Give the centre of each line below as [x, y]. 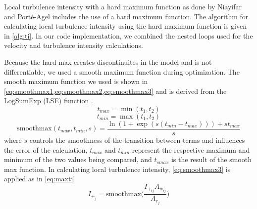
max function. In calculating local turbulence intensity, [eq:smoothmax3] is [117, 169]
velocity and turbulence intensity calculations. [74, 45]
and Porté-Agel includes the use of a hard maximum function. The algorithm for [126, 16]
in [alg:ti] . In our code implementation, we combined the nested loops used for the [128, 35]
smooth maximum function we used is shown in [76, 81]
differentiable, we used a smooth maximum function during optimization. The [122, 71]
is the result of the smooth [211, 159]
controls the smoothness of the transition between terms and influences [137, 140]
